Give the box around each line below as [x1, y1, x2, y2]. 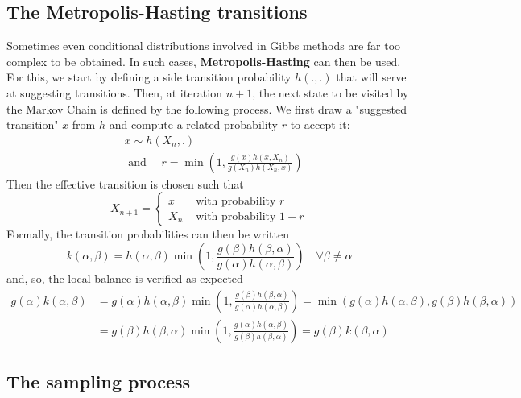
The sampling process [6, 369, 191, 394]
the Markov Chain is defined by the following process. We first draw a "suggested [6, 100, 407, 117]
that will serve [336, 68, 407, 85]
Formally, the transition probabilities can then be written [6, 226, 289, 243]
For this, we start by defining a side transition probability [6, 68, 292, 85]
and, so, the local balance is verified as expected [6, 270, 243, 287]
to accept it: [290, 116, 350, 133]
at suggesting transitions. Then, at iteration [6, 84, 222, 101]
